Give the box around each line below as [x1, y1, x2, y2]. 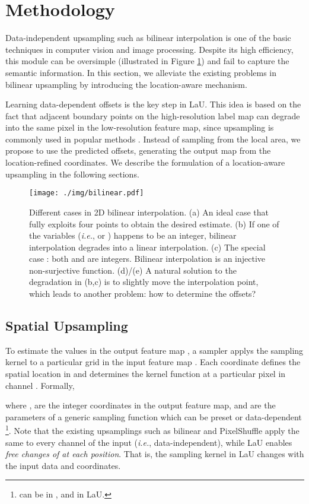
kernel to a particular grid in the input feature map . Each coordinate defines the [5, 356, 301, 368]
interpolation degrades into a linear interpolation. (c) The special [29, 240, 266, 253]
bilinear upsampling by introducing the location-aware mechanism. [5, 78, 247, 90]
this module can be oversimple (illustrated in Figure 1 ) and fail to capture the [5, 55, 289, 67]
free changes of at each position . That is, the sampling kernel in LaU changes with [5, 448, 304, 460]
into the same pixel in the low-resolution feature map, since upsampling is [5, 121, 274, 134]
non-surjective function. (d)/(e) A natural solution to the [29, 264, 237, 276]
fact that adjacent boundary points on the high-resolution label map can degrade [5, 109, 300, 122]
